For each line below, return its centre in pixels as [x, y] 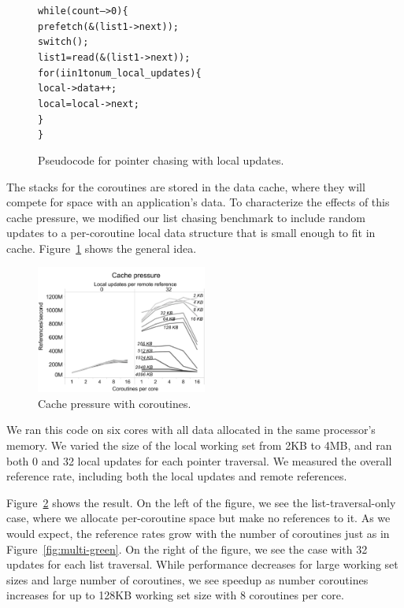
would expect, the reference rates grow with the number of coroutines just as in [198, 533]
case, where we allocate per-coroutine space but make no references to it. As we [198, 518]
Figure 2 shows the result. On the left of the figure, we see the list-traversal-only [201, 502]
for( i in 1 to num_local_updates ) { [120, 73]
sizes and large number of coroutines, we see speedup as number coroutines [187, 579]
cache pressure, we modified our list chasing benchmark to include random [186, 217]
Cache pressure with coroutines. [115, 403]
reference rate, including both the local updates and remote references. [177, 476]
